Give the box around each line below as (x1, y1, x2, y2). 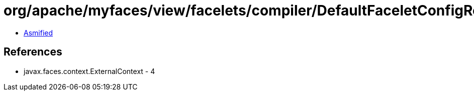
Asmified (24, 28, 53, 37)
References (4, 45, 62, 58)
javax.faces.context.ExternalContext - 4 (24, 66, 155, 75)
